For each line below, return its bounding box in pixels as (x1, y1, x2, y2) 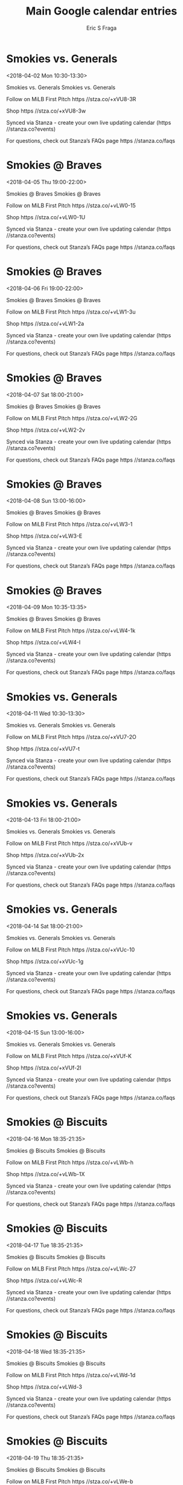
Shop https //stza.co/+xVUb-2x (6, 852, 85, 859)
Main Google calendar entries (25, 4, 178, 18)
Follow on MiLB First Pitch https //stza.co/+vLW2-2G (6, 414, 138, 422)
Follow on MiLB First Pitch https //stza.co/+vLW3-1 (6, 521, 133, 528)
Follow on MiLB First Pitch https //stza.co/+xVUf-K (6, 1053, 132, 1060)
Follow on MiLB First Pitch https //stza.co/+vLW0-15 (6, 202, 136, 209)
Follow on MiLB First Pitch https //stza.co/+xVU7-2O (6, 733, 137, 741)
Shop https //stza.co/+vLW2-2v (6, 426, 86, 434)
